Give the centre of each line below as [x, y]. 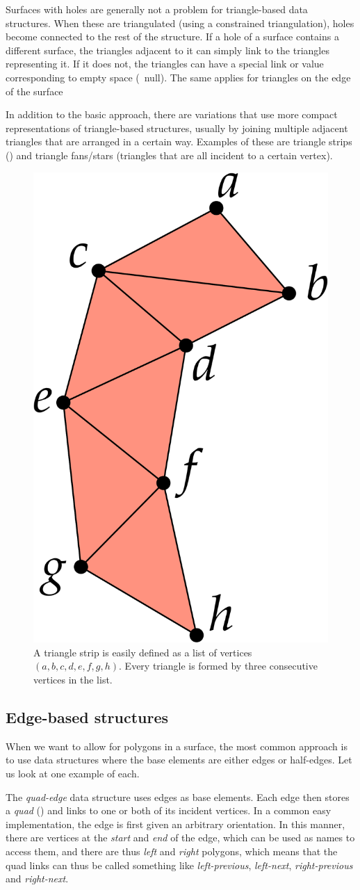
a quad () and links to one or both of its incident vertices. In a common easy [169, 810]
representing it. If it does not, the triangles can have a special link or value [165, 64]
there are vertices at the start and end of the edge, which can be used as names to [180, 838]
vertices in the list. [73, 679]
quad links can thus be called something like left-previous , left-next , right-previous [179, 865]
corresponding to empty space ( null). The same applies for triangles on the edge [178, 77]
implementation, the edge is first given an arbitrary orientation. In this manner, [175, 824]
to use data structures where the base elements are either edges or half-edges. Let [179, 760]
